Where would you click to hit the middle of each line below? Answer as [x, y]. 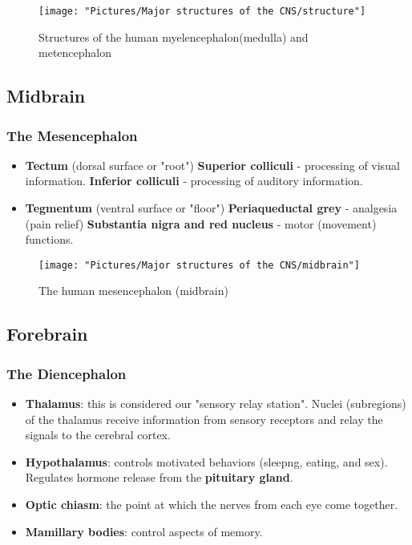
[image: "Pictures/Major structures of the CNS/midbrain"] [199, 265]
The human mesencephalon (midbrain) [133, 291]
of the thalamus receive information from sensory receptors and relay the [204, 419]
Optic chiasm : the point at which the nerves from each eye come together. [212, 505]
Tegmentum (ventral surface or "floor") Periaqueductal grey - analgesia [211, 208]
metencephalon [75, 52]
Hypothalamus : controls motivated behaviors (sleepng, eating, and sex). [206, 461]
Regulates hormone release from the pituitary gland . [159, 477]
